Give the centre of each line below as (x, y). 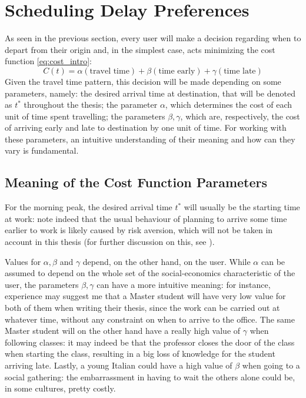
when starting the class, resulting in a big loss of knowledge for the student (140, 354)
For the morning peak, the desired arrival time (89, 207)
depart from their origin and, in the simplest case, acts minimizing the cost (140, 49)
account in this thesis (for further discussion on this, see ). (110, 242)
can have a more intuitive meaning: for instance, (184, 284)
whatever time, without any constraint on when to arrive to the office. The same (150, 319)
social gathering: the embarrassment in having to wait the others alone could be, (150, 377)
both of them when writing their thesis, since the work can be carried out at (142, 308)
